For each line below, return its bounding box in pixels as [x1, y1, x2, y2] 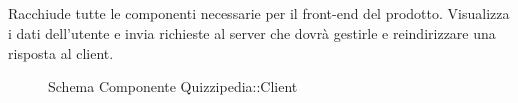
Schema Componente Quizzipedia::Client [48, 76, 298, 97]
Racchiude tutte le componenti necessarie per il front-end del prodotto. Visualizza [8, 3, 510, 24]
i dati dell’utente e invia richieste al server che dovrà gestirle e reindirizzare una [8, 22, 496, 43]
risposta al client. [8, 42, 114, 63]
